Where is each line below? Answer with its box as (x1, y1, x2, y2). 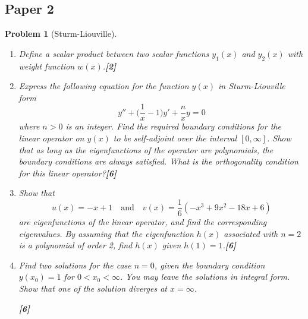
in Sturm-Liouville (218, 80, 285, 92)
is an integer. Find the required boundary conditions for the (65, 120, 281, 132)
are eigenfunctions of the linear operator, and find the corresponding (18, 216, 267, 228)
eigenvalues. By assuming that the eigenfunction (18, 227, 194, 239)
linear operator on (18, 132, 84, 144)
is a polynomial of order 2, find (18, 239, 133, 251)
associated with (224, 227, 278, 239)
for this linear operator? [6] (18, 166, 117, 179)
